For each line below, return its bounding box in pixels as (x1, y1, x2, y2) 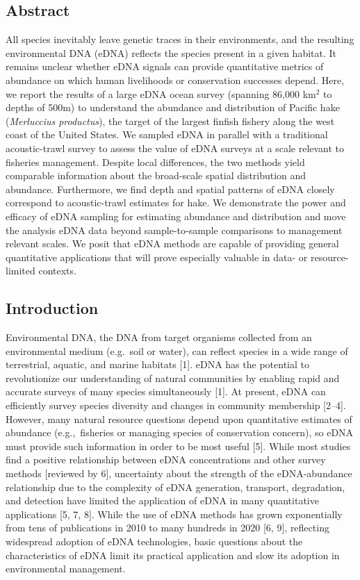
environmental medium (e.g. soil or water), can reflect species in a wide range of (6, 343, 348, 358)
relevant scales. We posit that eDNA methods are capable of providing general (6, 236, 339, 251)
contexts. (38, 263, 76, 278)
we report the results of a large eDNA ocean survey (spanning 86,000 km (6, 86, 316, 101)
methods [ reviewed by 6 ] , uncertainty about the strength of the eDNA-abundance (6, 466, 352, 481)
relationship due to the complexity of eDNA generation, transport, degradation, (6, 479, 345, 494)
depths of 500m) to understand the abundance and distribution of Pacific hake (6, 100, 340, 115)
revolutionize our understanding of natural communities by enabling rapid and (6, 370, 340, 385)
